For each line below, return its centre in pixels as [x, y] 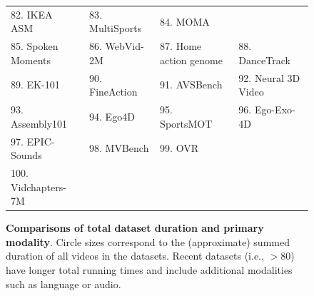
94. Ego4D [112, 116]
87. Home [181, 46]
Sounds [26, 155]
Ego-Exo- [275, 109]
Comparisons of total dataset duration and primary [135, 228]
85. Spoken [35, 46]
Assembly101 [39, 123]
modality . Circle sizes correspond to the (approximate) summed [148, 241]
